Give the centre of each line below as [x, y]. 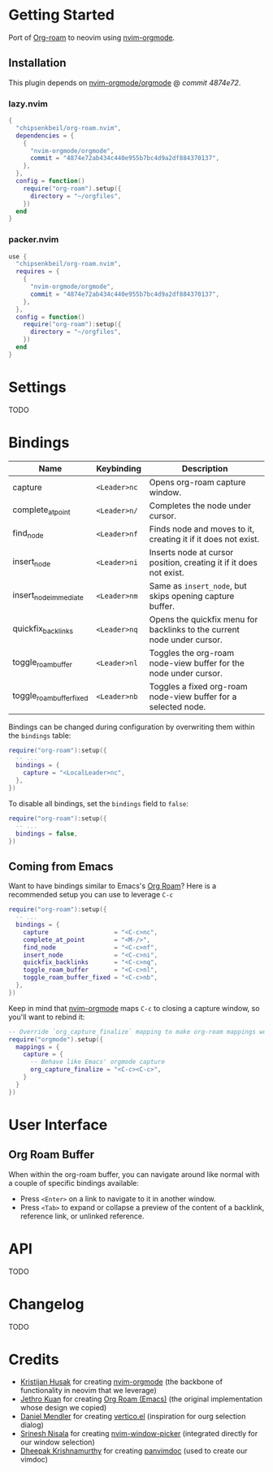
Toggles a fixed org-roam [198, 686]
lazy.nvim [28, 103]
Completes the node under [200, 506]
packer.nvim [34, 240]
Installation [37, 63]
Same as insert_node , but [198, 585]
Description [205, 468]
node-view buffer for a [193, 697]
